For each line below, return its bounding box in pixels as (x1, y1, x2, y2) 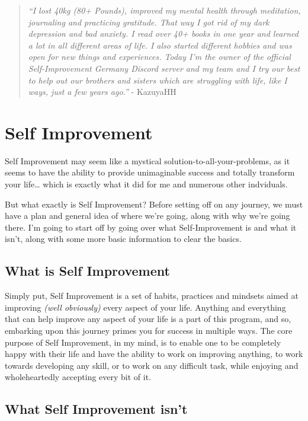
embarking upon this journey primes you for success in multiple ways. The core (5, 324, 293, 337)
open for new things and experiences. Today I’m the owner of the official (28, 50, 291, 63)
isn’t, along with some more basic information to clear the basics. (5, 232, 242, 245)
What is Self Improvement (5, 261, 170, 280)
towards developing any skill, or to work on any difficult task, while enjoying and (5, 359, 299, 371)
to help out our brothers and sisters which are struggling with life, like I (28, 74, 287, 86)
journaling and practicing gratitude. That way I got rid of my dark (28, 15, 269, 28)
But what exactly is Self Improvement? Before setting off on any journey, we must (5, 197, 303, 210)
